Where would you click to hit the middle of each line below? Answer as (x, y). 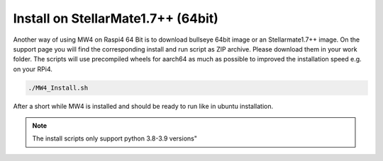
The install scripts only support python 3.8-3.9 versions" (115, 138)
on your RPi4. (33, 69)
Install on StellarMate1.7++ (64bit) (116, 18)
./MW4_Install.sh (58, 88)
